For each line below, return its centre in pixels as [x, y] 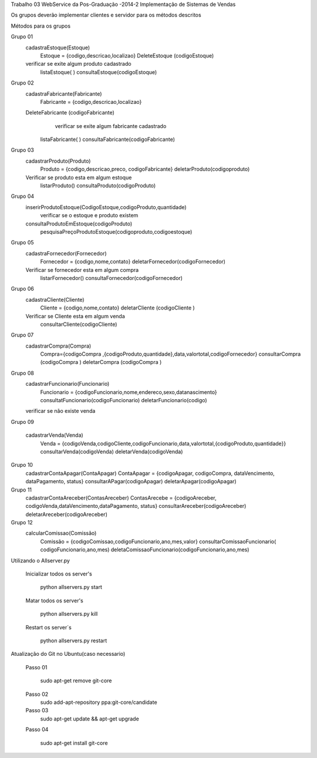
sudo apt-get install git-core [74, 743]
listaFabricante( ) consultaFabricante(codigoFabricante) [108, 139]
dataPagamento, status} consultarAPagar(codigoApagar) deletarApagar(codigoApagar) [131, 481]
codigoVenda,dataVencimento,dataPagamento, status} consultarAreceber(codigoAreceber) [136, 506]
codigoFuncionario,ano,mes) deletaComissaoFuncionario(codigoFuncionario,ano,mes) [145, 550]
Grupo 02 [23, 83]
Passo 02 [37, 694]
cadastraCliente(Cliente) [55, 299]
